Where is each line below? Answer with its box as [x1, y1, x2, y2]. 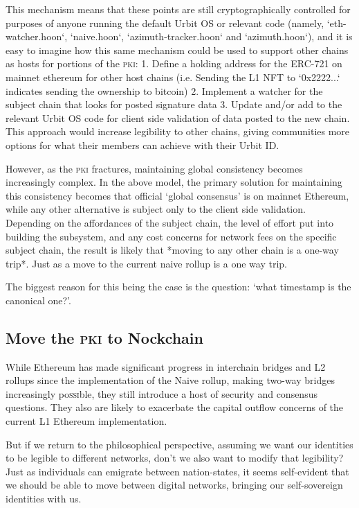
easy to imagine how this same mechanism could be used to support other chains [6, 42, 349, 57]
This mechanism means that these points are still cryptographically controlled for [6, 2, 351, 16]
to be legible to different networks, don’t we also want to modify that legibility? [6, 450, 344, 465]
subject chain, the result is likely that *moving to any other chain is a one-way [6, 243, 339, 257]
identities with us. [6, 491, 82, 506]
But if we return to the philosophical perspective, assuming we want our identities [6, 437, 353, 451]
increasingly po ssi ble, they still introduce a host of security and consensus [6, 386, 317, 401]
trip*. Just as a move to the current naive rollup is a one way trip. [6, 256, 287, 270]
